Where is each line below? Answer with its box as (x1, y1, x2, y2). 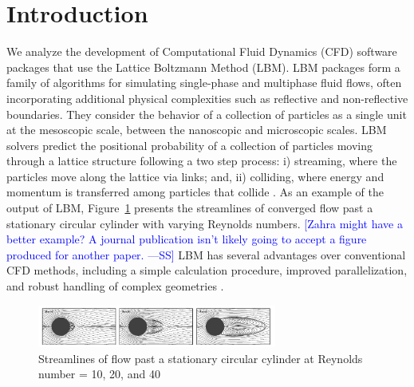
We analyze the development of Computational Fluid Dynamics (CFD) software (6, 43, 397, 60)
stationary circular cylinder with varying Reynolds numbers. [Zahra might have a (6, 215, 403, 231)
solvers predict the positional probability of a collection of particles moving (6, 136, 373, 153)
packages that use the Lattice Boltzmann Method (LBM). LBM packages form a (6, 58, 400, 75)
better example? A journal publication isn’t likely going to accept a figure (6, 231, 367, 247)
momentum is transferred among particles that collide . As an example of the (6, 184, 384, 200)
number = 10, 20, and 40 (38, 365, 160, 382)
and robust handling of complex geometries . (6, 278, 224, 294)
